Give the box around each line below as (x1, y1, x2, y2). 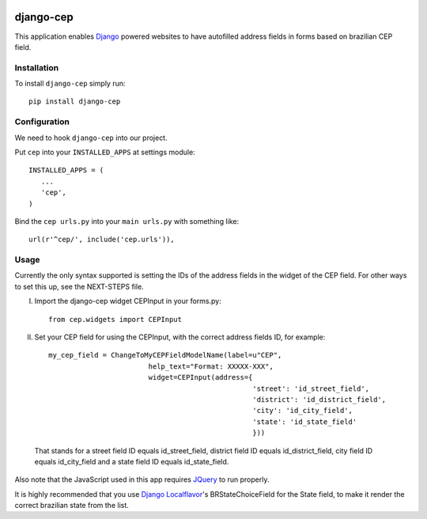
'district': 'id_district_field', (252, 395, 387, 403)
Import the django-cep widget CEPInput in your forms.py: (34, 297, 221, 306)
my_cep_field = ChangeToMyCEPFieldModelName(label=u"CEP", (48, 350, 282, 360)
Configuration (14, 116, 70, 127)
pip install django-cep (28, 97, 121, 106)
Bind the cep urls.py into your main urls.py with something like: (14, 216, 240, 225)
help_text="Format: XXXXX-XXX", (148, 362, 274, 371)
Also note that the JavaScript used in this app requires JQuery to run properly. (14, 475, 270, 484)
